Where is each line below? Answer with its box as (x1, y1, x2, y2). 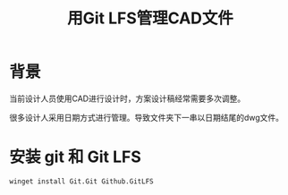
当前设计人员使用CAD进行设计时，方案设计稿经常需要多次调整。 (9, 93, 246, 104)
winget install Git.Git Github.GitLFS (9, 176, 154, 186)
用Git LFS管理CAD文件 (66, 8, 234, 29)
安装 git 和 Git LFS (9, 147, 141, 167)
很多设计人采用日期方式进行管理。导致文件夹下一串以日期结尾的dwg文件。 (9, 112, 284, 123)
